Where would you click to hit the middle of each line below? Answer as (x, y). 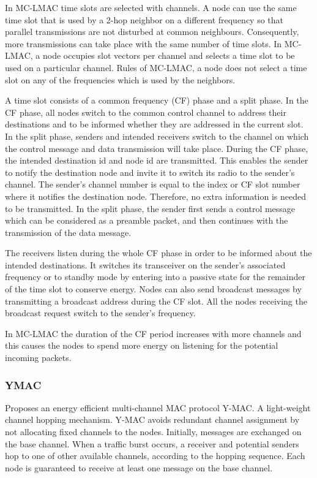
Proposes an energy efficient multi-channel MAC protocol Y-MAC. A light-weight (158, 407)
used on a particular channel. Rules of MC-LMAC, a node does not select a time (156, 67)
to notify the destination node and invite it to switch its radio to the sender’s (150, 172)
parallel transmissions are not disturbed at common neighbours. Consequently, (152, 32)
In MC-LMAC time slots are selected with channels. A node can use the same (151, 7)
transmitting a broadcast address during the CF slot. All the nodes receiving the (156, 301)
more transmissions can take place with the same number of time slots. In (144, 43)
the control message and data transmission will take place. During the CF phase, (157, 148)
